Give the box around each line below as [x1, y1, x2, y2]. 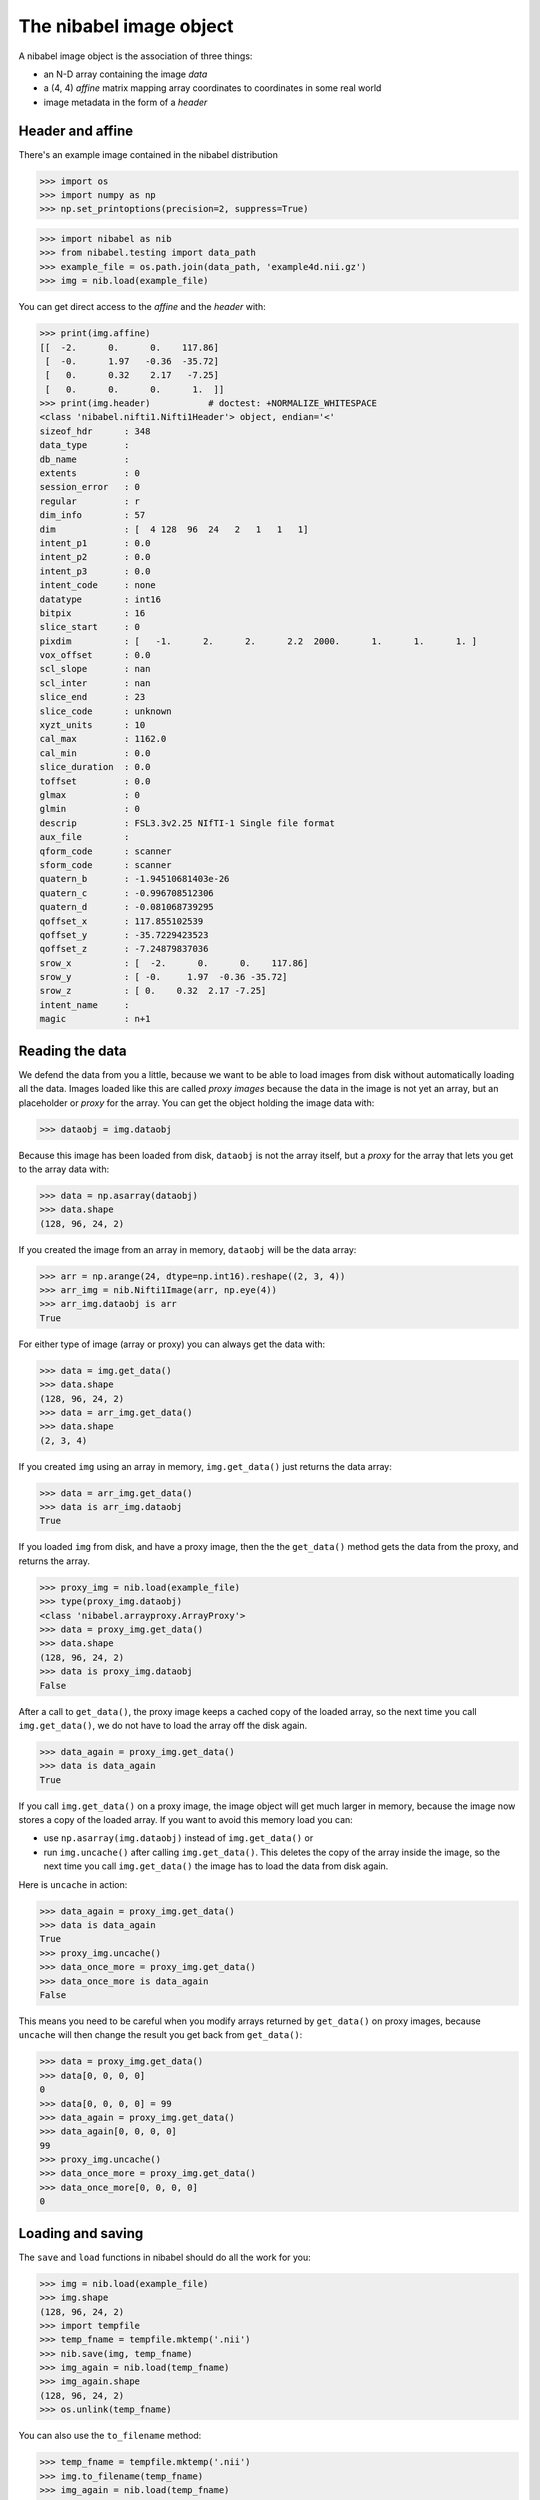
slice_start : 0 [39, 621, 140, 633]
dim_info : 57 [39, 510, 146, 521]
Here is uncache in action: [18, 1878, 128, 1890]
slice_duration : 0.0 [39, 761, 151, 773]
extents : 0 [39, 468, 140, 479]
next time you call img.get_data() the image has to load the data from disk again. [43, 1860, 389, 1872]
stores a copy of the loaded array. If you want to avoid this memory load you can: [18, 1814, 354, 1826]
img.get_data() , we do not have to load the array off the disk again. [18, 1719, 308, 1731]
